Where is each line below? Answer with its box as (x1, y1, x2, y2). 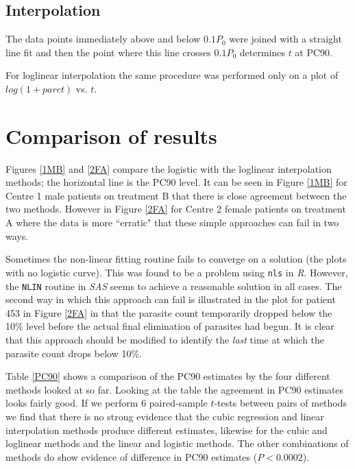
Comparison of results (5, 121, 217, 149)
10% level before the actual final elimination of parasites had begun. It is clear (5, 319, 334, 333)
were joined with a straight (229, 32, 342, 46)
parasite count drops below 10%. (5, 346, 142, 360)
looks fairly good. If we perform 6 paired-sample (5, 396, 208, 410)
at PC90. (295, 45, 333, 59)
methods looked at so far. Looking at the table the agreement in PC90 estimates (5, 382, 344, 396)
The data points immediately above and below (5, 32, 201, 46)
